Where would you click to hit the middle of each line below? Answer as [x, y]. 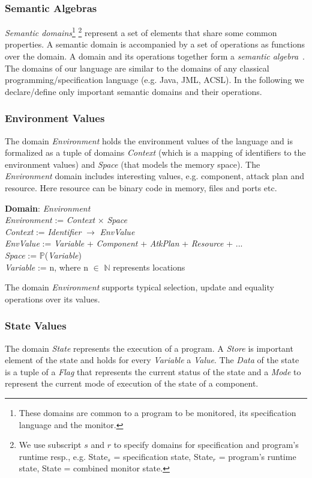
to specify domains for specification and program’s [206, 445]
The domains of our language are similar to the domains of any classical [137, 68]
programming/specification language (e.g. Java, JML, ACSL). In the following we [154, 80]
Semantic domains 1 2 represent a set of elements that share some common [141, 32]
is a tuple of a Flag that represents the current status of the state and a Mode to [153, 371]
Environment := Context [50, 220]
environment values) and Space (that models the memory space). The [133, 164]
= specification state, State [163, 456]
